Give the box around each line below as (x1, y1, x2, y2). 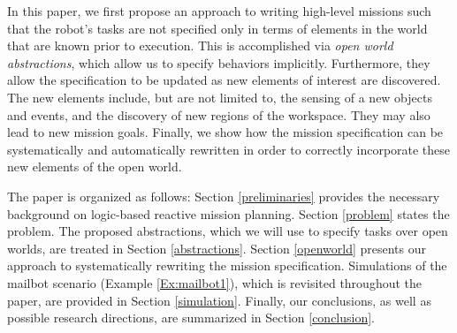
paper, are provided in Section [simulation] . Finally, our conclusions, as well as (7, 291, 431, 309)
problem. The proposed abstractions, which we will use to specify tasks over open (7, 222, 448, 240)
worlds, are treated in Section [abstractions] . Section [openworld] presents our (7, 238, 426, 257)
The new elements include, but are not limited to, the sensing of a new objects (7, 87, 432, 106)
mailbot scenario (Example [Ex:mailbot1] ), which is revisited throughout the (7, 273, 423, 291)
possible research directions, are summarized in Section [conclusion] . (7, 308, 376, 327)
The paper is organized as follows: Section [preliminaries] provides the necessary (7, 186, 440, 205)
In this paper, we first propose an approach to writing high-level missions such (7, 2, 431, 19)
